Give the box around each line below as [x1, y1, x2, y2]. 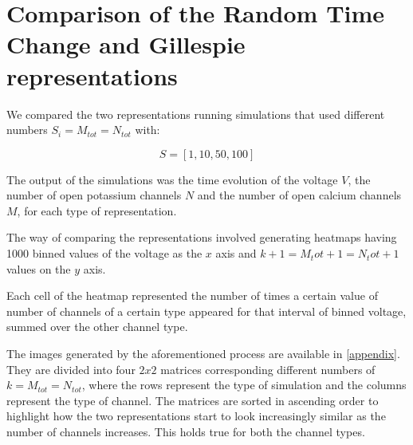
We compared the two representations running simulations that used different [6, 105, 385, 122]
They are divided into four [6, 360, 136, 377]
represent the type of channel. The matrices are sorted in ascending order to [6, 392, 379, 408]
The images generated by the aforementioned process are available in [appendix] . [6, 345, 400, 362]
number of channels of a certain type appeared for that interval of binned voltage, [6, 302, 407, 319]
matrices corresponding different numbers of [160, 360, 376, 377]
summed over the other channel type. [6, 318, 188, 335]
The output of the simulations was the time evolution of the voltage [6, 171, 338, 187]
